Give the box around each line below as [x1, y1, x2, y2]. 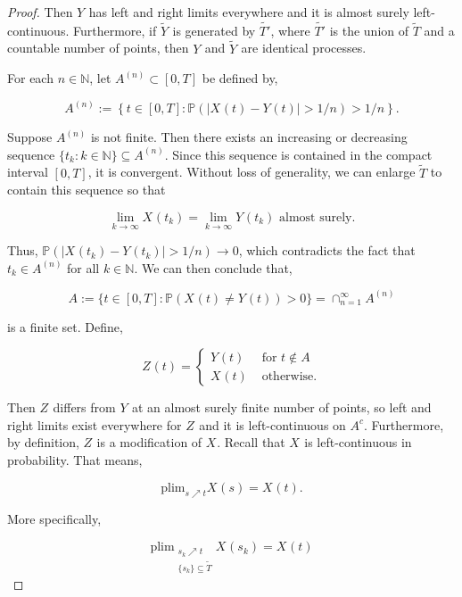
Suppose [7, 128, 53, 146]
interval [7, 162, 48, 181]
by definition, [7, 433, 79, 452]
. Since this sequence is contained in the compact [164, 145, 433, 163]
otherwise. [261, 369, 318, 383]
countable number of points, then [7, 38, 189, 57]
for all [67, 258, 100, 277]
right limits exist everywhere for [7, 415, 182, 434]
